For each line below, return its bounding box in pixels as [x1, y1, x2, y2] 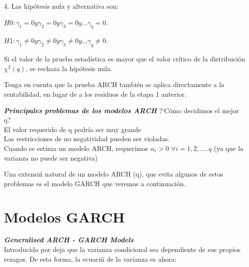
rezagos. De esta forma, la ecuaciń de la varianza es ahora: [4, 253, 177, 264]
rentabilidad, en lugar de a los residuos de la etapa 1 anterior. [4, 89, 187, 99]
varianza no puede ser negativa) [4, 152, 98, 163]
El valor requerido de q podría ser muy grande [4, 124, 142, 134]
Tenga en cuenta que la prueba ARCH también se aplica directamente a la [4, 79, 225, 89]
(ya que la [214, 143, 244, 153]
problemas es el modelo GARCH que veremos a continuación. [4, 178, 186, 188]
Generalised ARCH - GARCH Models [4, 235, 134, 245]
